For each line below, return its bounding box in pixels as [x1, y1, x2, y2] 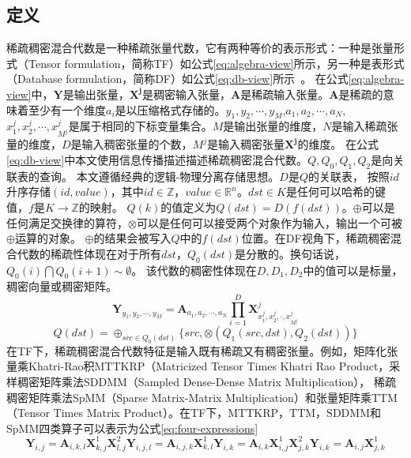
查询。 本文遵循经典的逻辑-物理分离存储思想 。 [39, 167, 280, 184]
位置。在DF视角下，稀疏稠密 [241, 230, 390, 246]
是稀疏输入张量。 [240, 85, 330, 102]
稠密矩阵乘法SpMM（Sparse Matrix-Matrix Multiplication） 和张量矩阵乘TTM [6, 389, 398, 405]
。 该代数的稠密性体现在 [131, 261, 257, 278]
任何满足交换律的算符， [6, 214, 128, 231]
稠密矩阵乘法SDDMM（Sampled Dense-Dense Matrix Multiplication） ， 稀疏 [17, 373, 396, 389]
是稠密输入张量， [142, 85, 232, 102]
